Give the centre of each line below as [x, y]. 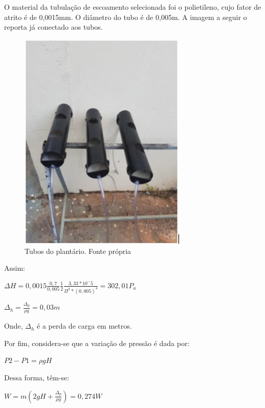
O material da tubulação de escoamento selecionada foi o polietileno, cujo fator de [133, 7]
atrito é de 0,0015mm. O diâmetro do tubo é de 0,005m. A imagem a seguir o [126, 17]
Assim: [15, 268]
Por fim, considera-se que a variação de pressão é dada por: [97, 343]
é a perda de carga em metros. [84, 326]
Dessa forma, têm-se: [37, 378]
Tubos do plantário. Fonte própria [78, 251]
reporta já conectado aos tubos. [53, 27]
